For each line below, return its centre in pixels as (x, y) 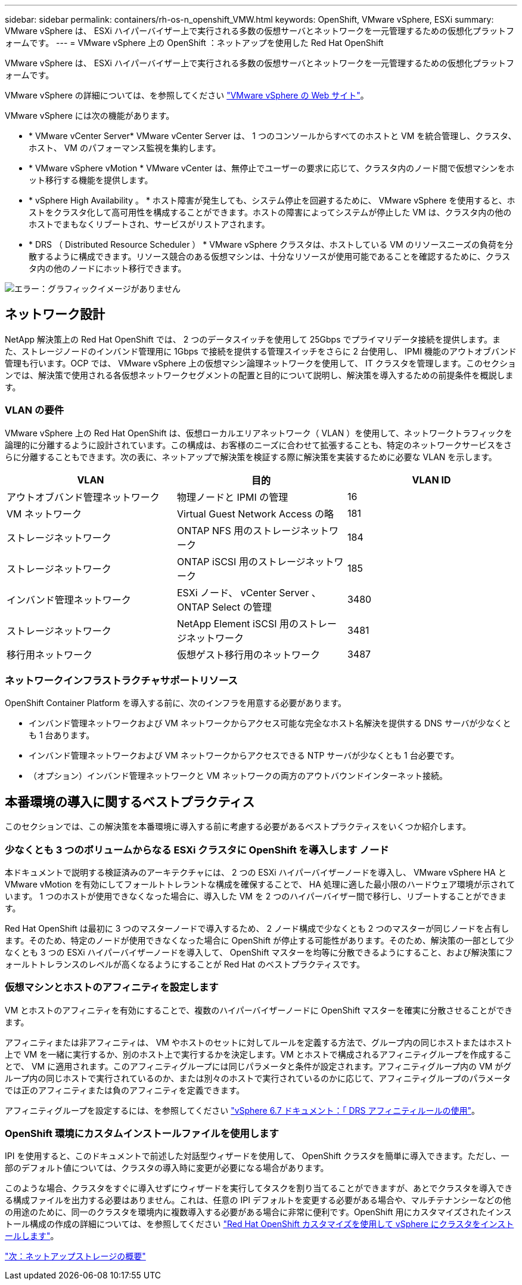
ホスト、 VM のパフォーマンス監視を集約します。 (125, 148)
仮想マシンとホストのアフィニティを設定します (112, 987)
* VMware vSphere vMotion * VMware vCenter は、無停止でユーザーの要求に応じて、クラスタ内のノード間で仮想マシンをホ (272, 168)
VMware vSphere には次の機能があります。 (90, 115)
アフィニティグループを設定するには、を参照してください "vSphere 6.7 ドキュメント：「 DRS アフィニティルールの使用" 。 (242, 1110)
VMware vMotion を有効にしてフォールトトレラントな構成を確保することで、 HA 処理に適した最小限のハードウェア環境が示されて (260, 884)
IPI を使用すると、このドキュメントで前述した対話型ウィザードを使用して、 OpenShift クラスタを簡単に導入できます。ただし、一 (257, 1156)
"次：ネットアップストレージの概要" (75, 1256)
